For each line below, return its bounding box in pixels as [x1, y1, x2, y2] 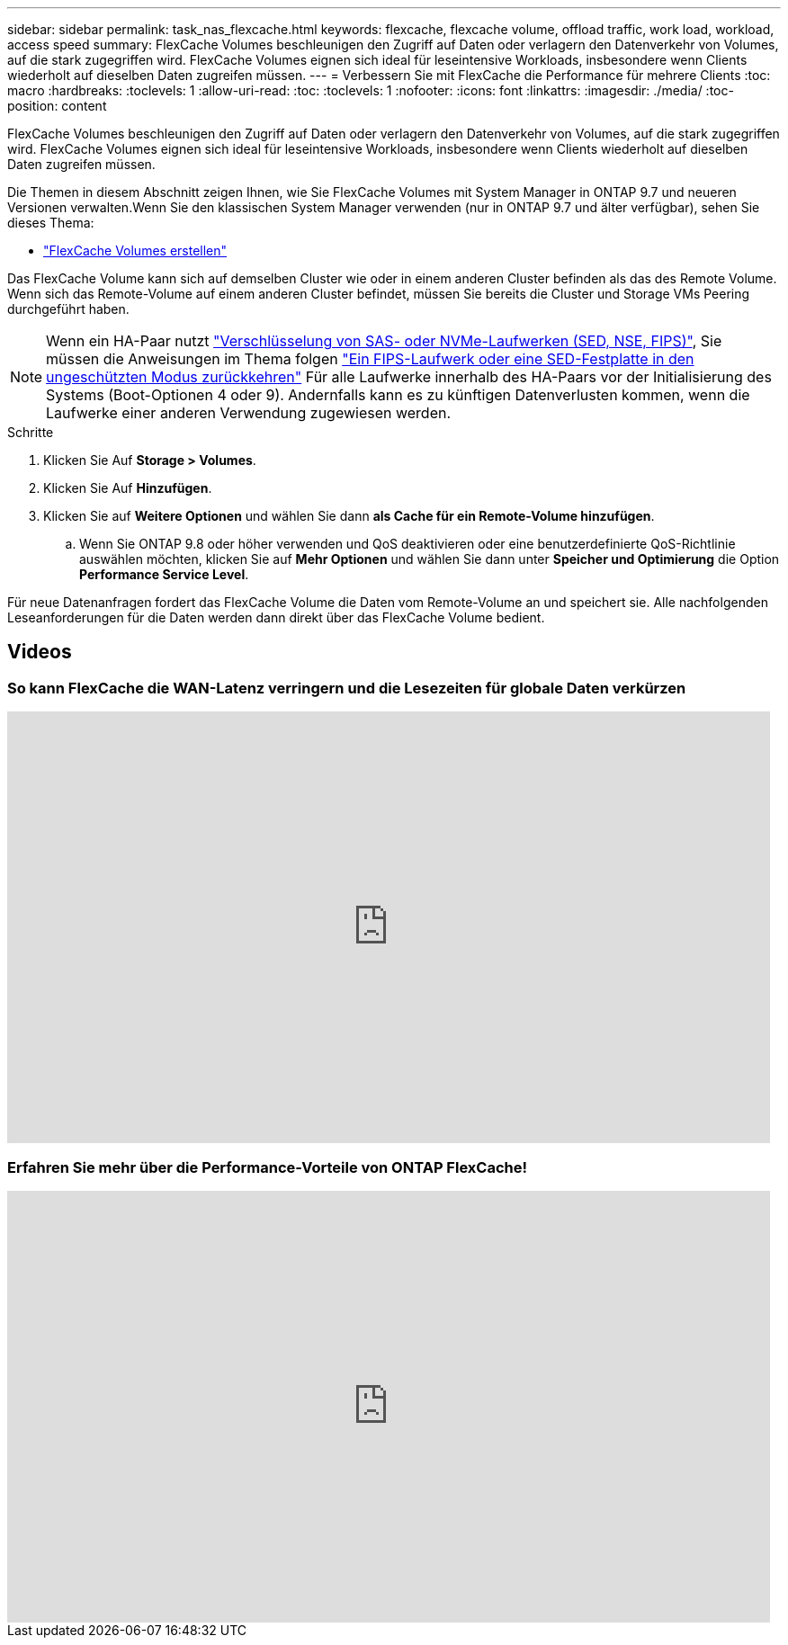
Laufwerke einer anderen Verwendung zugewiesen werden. [46, 404, 452, 422]
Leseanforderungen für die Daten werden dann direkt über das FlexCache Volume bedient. [7, 610, 545, 625]
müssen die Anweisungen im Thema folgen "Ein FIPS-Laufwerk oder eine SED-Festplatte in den [46, 350, 694, 368]
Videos [7, 640, 72, 664]
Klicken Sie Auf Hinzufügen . [43, 480, 212, 496]
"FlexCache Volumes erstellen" [43, 243, 228, 258]
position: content [7, 98, 107, 113]
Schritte [7, 425, 54, 440]
